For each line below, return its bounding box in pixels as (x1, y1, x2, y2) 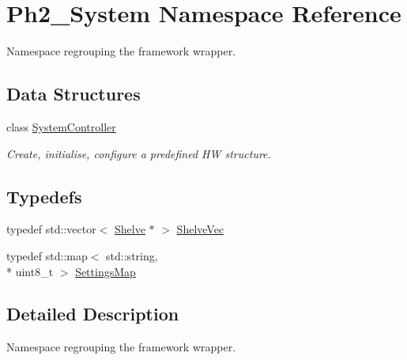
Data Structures (6, 81, 141, 106)
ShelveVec (176, 221, 224, 237)
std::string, (106, 247, 158, 263)
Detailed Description (6, 301, 179, 326)
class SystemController (6, 118, 116, 135)
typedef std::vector (6, 221, 96, 237)
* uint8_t (6, 263, 54, 279)
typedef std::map (6, 247, 88, 263)
